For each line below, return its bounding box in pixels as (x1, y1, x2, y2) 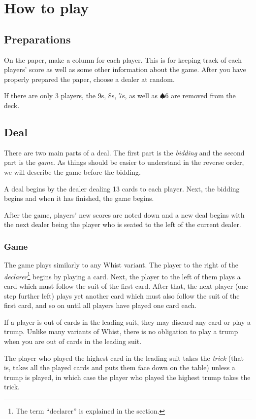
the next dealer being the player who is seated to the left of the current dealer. (4, 219, 241, 229)
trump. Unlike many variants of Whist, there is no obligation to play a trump (4, 326, 238, 337)
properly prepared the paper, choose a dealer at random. (4, 74, 175, 84)
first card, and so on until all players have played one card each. (4, 300, 197, 310)
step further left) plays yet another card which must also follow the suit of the (4, 290, 240, 301)
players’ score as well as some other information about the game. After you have (4, 64, 246, 75)
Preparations (4, 31, 71, 46)
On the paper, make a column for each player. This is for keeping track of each (4, 54, 242, 65)
